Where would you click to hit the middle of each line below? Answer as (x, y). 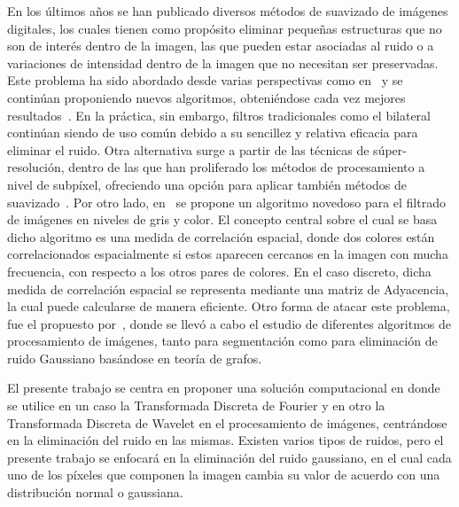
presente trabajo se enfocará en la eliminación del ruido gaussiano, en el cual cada (229, 457)
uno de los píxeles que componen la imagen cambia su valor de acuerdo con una (224, 475)
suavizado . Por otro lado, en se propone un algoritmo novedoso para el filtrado (226, 202)
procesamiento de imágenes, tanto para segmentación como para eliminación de (222, 341)
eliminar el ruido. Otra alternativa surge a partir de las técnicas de (188, 149)
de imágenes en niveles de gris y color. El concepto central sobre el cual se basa (222, 219)
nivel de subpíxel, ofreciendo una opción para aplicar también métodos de (207, 184)
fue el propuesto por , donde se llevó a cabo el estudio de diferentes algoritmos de (229, 323)
